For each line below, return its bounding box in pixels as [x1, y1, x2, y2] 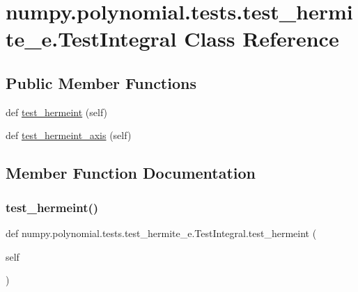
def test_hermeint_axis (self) [6, 128, 132, 143]
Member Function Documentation [6, 162, 256, 184]
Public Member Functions [6, 72, 196, 93]
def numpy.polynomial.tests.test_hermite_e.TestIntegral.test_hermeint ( [6, 225, 317, 240]
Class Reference [184, 24, 339, 53]
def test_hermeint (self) [6, 104, 108, 119]
